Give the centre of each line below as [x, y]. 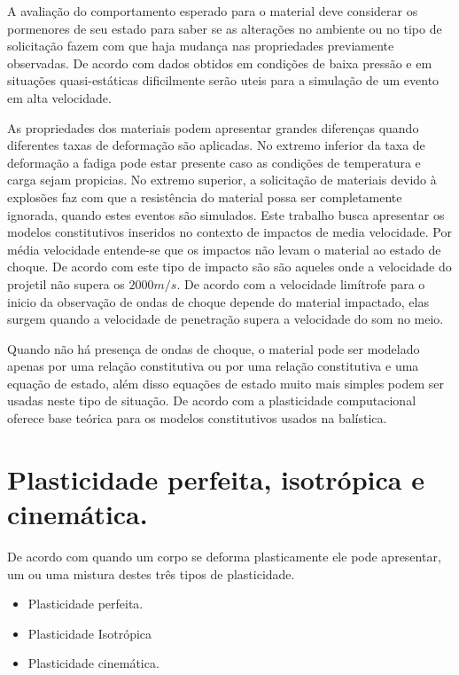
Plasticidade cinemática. [93, 663]
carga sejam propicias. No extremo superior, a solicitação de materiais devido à [222, 180]
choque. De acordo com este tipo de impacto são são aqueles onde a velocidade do [229, 267]
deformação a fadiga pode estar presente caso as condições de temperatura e [214, 162]
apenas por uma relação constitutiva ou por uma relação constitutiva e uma [213, 366]
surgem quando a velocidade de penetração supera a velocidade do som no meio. [226, 319]
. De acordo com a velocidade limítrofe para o [301, 283]
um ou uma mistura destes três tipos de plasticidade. [151, 573]
